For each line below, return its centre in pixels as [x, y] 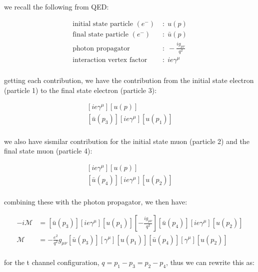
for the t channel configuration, [52, 262]
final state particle [100, 34]
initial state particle [103, 24]
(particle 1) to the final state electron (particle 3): [80, 90]
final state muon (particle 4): [48, 151]
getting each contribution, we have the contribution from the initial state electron [129, 80]
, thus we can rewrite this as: [210, 262]
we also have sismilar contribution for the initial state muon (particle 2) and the [127, 141]
